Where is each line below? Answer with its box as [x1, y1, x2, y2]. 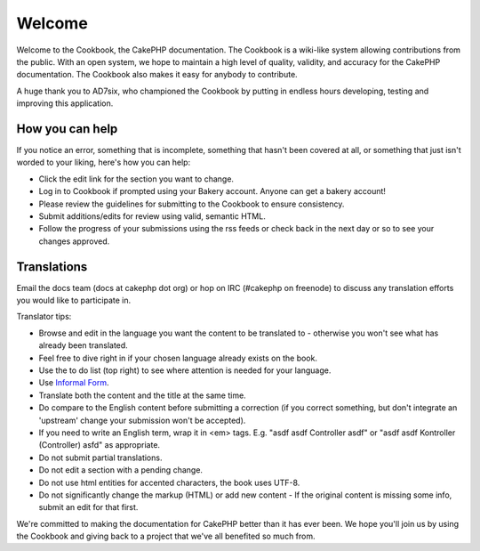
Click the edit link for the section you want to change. [38, 174, 235, 184]
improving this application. [16, 98, 114, 109]
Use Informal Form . [38, 377, 109, 388]
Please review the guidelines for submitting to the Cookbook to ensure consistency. [38, 199, 345, 209]
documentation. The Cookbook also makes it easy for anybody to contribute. [16, 69, 298, 80]
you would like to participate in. [16, 295, 132, 306]
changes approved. [38, 236, 110, 247]
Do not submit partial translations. [38, 452, 163, 463]
